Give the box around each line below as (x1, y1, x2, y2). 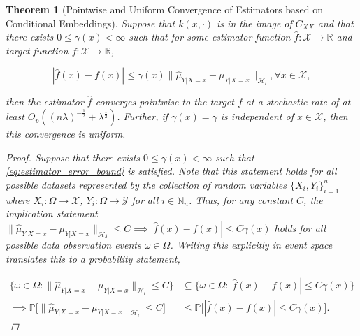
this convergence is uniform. (6, 126, 126, 141)
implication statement (6, 206, 98, 221)
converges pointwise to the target (95, 94, 234, 108)
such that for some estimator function (129, 29, 291, 44)
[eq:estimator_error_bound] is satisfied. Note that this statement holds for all (6, 163, 337, 178)
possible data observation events (6, 238, 141, 252)
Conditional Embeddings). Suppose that (6, 15, 175, 30)
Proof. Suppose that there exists (6, 149, 141, 164)
